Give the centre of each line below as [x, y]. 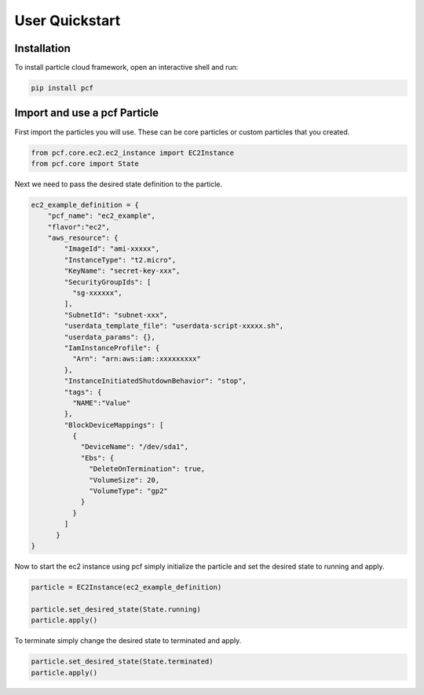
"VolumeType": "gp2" [128, 491]
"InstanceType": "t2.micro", [120, 260]
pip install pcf [62, 88]
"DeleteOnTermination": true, [147, 469]
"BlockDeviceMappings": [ [114, 425]
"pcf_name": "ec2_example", [102, 216]
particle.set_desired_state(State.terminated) [122, 662]
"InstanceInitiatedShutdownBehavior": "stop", [155, 381]
